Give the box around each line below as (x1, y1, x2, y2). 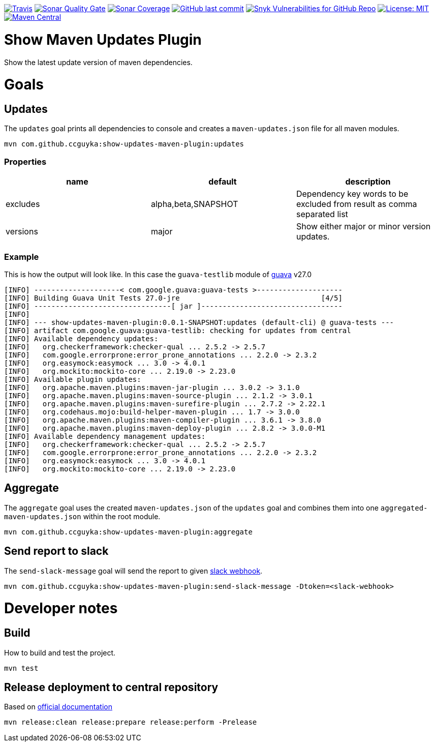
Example (4, 251, 39, 262)
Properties (4, 156, 47, 167)
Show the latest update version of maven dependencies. (4, 57, 193, 67)
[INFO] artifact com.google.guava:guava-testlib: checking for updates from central (4, 326, 351, 335)
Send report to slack (4, 545, 109, 558)
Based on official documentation (4, 702, 112, 711)
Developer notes (4, 600, 118, 617)
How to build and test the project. (4, 648, 116, 657)
